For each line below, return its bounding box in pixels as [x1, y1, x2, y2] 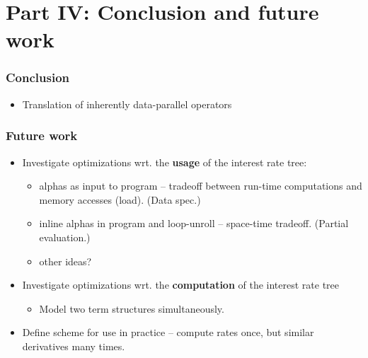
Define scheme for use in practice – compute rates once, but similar [22, 325, 314, 340]
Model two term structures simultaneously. [39, 301, 224, 316]
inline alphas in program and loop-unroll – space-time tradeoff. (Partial [39, 216, 349, 231]
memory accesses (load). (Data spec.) [39, 192, 201, 207]
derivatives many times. [22, 338, 125, 353]
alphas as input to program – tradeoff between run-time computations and [39, 178, 362, 193]
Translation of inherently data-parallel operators [22, 96, 232, 111]
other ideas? [39, 253, 92, 268]
